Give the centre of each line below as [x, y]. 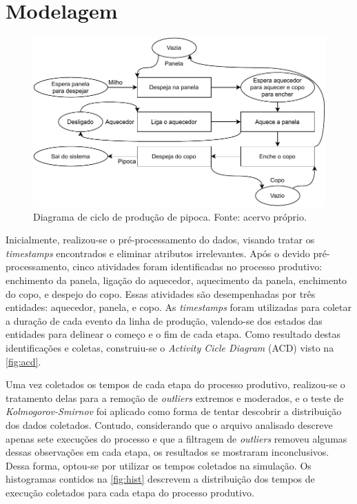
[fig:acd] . [23, 361]
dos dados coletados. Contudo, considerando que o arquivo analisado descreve [169, 424]
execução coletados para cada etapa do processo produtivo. [130, 492]
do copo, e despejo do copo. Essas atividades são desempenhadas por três [161, 293]
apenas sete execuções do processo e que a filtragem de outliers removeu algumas [176, 438]
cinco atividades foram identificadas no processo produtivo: [197, 266]
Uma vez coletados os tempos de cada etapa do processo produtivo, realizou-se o [175, 384]
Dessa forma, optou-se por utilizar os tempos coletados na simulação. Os [159, 465]
